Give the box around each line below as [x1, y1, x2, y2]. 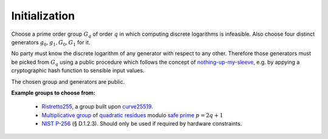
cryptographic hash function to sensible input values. [11, 67, 145, 74]
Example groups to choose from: [11, 89, 95, 97]
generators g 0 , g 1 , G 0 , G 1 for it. [11, 38, 91, 47]
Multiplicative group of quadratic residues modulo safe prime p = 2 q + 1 [41, 111, 224, 118]
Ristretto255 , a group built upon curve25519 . [41, 103, 153, 110]
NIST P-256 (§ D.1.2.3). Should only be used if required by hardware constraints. [41, 120, 242, 127]
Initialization [11, 9, 75, 22]
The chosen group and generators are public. [11, 78, 125, 85]
